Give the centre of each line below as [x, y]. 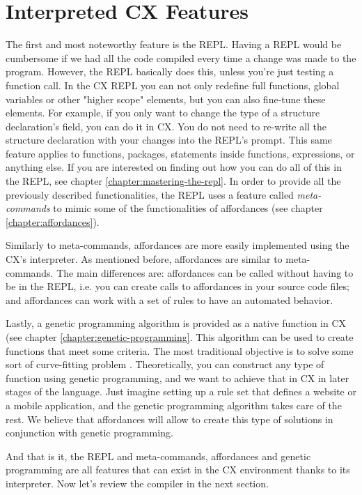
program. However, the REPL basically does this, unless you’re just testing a [170, 71]
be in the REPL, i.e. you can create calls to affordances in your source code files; [178, 286]
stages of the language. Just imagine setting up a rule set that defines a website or [181, 391]
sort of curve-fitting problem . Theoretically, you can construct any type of [165, 364]
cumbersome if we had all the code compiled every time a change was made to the [181, 58]
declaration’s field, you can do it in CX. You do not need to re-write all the [166, 126]
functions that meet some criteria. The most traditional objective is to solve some [180, 350]
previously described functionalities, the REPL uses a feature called [150, 194]
